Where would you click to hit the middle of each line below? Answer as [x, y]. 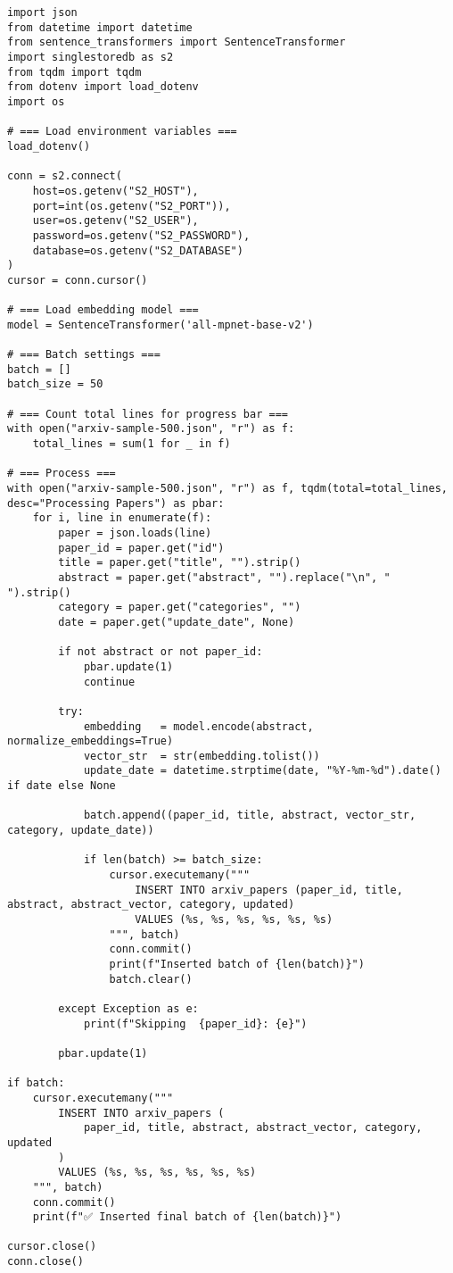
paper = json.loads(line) [135, 532]
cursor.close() [52, 1247]
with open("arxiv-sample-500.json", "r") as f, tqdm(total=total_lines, [227, 488]
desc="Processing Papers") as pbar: [116, 503]
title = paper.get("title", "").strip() [180, 563]
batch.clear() [151, 979]
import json [42, 12]
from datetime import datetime [100, 27]
